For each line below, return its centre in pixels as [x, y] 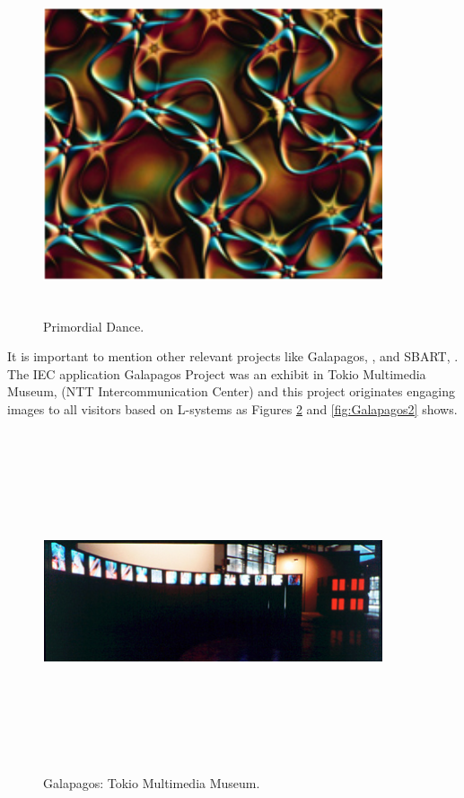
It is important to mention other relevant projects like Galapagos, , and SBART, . [233, 356]
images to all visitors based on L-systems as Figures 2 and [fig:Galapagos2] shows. [232, 408]
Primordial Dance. [94, 326]
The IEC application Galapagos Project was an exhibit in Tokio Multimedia [217, 373]
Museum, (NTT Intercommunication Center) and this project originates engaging [231, 391]
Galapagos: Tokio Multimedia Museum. [152, 783]
